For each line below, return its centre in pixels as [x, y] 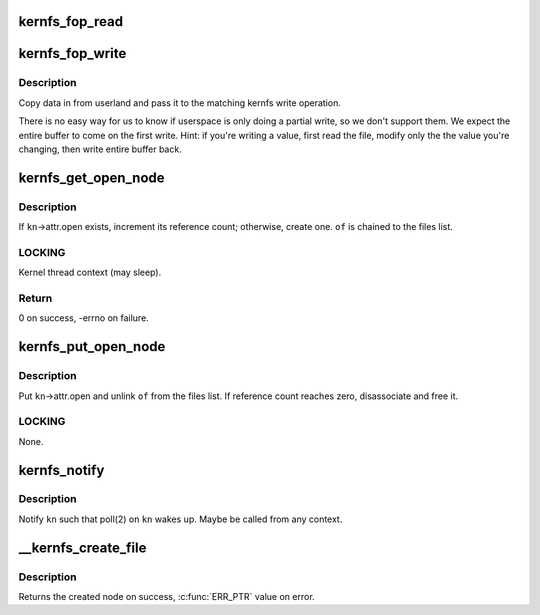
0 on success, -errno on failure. [83, 318]
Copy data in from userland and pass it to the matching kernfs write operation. [180, 102]
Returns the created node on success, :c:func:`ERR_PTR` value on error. [166, 596]
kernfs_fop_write [72, 53]
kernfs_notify [61, 470]
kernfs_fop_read [71, 21]
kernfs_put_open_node [92, 346]
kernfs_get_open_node [91, 177]
